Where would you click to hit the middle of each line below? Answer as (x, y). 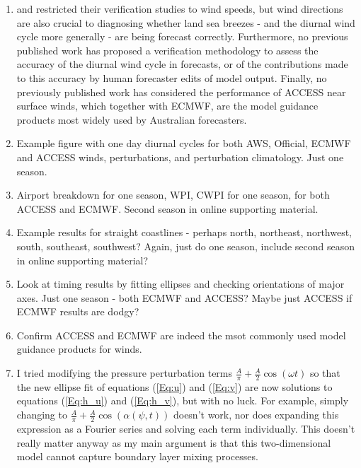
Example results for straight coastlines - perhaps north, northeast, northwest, (184, 232)
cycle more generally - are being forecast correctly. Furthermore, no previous (182, 36)
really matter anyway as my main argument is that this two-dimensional (174, 442)
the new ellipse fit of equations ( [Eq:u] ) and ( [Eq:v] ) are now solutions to (174, 386)
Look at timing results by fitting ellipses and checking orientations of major (180, 284)
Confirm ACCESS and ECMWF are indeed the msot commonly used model (181, 335)
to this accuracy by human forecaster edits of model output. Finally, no (172, 77)
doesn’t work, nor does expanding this (256, 415)
